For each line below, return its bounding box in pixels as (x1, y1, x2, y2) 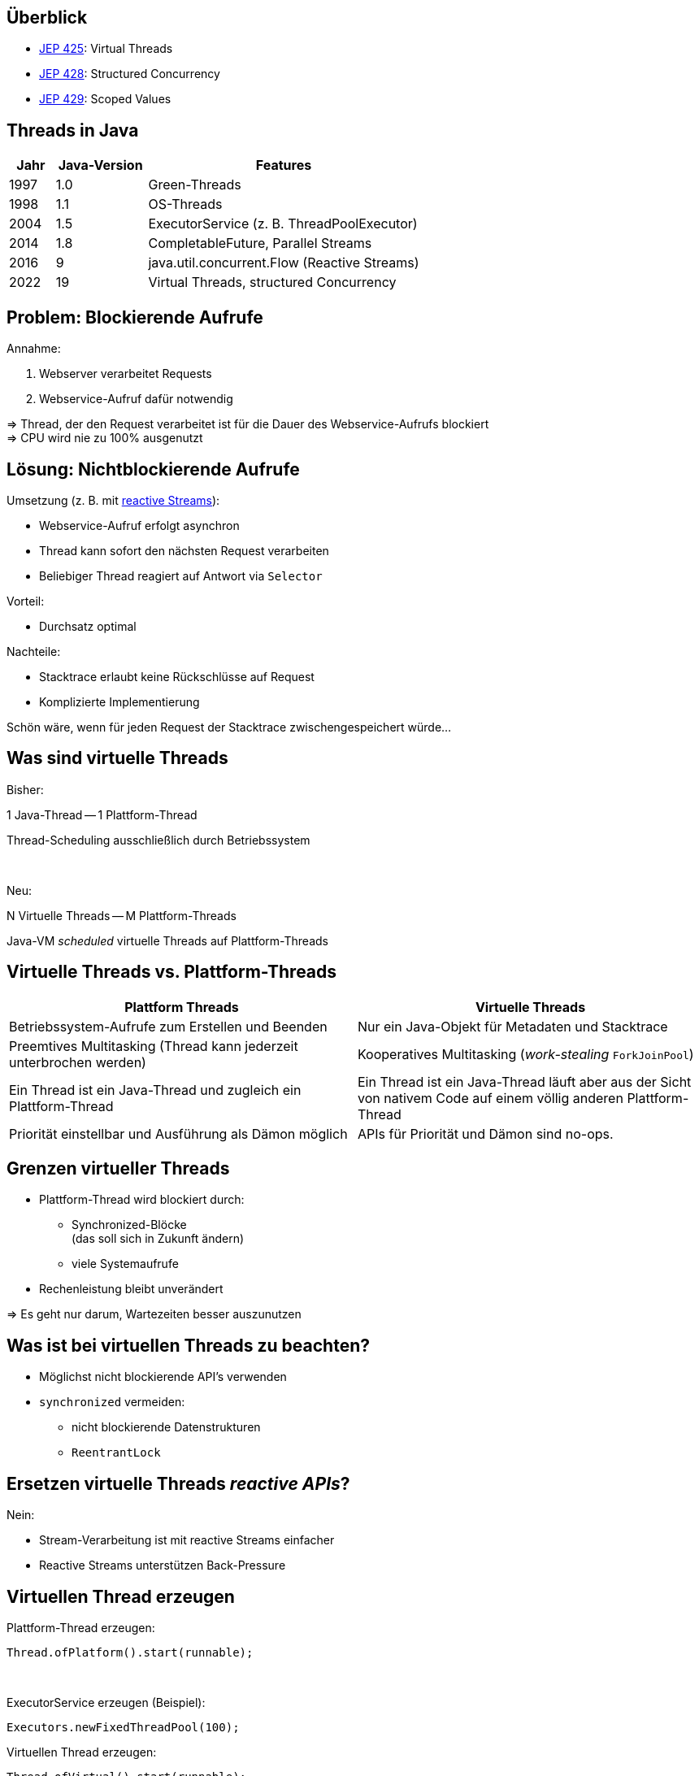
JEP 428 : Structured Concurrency (39, 67, 220, 81)
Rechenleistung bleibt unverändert (39, 1282, 224, 1296)
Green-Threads (148, 176, 241, 193)
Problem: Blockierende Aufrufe (7, 306, 263, 328)
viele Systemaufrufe (72, 1257, 179, 1271)
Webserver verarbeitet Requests (39, 367, 212, 381)
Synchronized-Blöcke (72, 1218, 187, 1232)
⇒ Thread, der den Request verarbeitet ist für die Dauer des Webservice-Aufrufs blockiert (7, 417, 489, 432)
